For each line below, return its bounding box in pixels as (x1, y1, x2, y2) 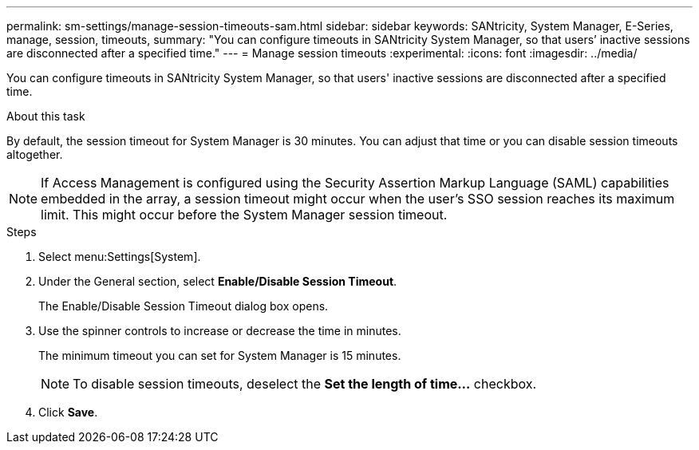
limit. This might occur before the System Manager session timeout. (41, 207, 448, 223)
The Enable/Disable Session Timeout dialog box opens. (38, 299, 329, 313)
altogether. (6, 148, 63, 161)
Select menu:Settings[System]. (38, 250, 201, 263)
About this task (6, 109, 85, 123)
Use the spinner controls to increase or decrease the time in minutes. (38, 324, 401, 337)
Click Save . (38, 405, 98, 419)
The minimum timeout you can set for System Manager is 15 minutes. (38, 349, 401, 362)
